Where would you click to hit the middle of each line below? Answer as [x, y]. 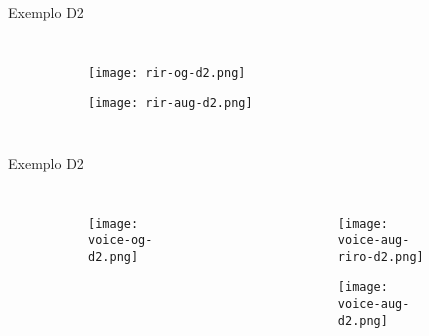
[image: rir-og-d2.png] [167, 72]
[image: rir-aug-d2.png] [170, 103]
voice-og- [120, 240]
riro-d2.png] [380, 256]
